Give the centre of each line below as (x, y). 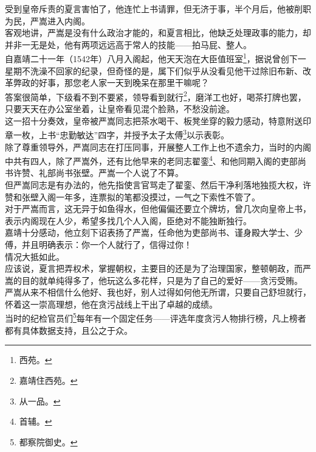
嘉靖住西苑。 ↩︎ (48, 380)
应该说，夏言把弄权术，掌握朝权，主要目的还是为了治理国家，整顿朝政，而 (154, 268)
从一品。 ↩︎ (40, 401)
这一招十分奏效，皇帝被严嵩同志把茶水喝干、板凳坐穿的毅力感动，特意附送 (154, 120)
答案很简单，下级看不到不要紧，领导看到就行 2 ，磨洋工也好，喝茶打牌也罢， (156, 96)
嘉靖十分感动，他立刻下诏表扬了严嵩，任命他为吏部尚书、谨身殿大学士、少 (154, 232)
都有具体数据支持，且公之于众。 (69, 330)
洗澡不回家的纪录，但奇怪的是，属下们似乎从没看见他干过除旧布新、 (166, 70)
